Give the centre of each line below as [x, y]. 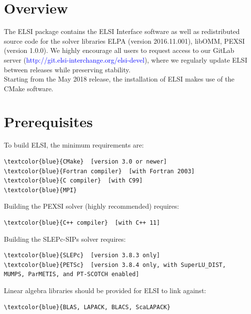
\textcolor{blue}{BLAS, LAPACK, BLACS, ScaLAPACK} [87, 307]
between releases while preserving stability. [67, 69]
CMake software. [29, 88]
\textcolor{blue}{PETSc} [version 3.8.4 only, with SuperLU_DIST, [115, 265]
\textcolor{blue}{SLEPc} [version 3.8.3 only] [82, 256]
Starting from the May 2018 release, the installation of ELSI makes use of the [119, 79]
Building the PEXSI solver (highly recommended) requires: [92, 206]
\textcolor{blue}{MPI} [40, 190]
